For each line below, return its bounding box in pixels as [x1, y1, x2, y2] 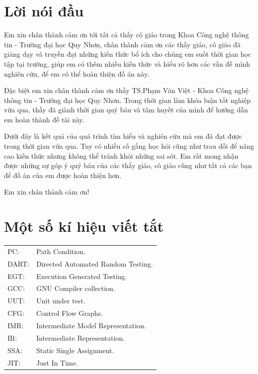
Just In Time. [36, 357, 78, 368]
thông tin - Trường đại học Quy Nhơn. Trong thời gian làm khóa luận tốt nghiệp [4, 94, 251, 105]
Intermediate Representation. [36, 332, 125, 343]
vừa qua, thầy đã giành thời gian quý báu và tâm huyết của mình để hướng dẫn [4, 104, 248, 115]
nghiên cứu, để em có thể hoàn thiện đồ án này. [4, 68, 150, 79]
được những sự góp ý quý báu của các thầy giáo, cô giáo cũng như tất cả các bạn [4, 160, 252, 171]
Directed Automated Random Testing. [36, 258, 153, 269]
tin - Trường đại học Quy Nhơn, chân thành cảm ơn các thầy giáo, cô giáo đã [4, 39, 241, 49]
